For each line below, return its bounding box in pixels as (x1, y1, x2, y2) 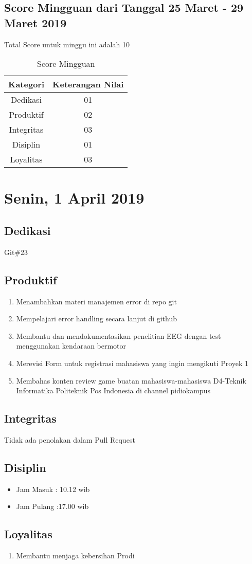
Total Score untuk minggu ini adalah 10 (4, 39, 130, 49)
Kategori (8, 78, 45, 90)
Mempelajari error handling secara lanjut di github (16, 313, 177, 324)
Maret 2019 (4, 14, 67, 30)
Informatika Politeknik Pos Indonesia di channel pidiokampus (16, 385, 210, 396)
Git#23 (4, 246, 28, 257)
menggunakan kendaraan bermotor (16, 340, 127, 351)
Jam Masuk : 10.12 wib (16, 483, 90, 494)
